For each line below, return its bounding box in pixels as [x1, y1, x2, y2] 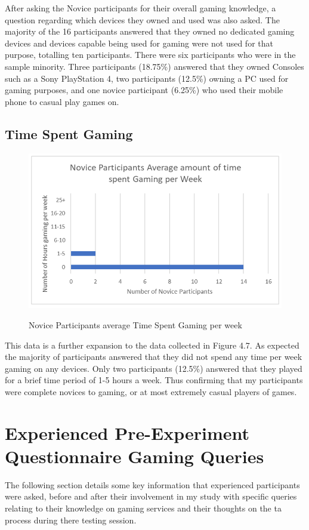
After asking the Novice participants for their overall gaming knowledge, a [5, 2, 276, 14]
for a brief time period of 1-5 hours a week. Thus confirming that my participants [5, 374, 303, 386]
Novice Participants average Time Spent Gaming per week [29, 319, 242, 331]
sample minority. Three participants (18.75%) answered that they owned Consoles [5, 60, 304, 72]
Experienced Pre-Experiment [5, 420, 250, 445]
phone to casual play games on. [5, 95, 119, 107]
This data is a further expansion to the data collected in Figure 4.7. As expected [5, 338, 299, 351]
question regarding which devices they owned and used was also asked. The [5, 13, 280, 26]
